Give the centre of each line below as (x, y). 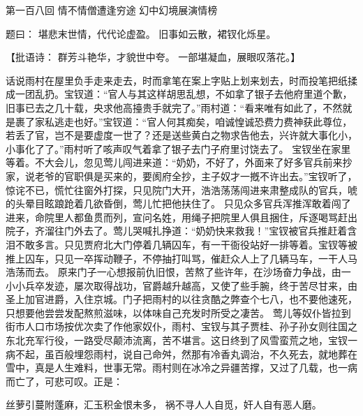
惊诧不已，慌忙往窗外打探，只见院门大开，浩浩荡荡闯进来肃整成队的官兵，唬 (181, 190)
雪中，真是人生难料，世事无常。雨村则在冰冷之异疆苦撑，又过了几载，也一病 (181, 367)
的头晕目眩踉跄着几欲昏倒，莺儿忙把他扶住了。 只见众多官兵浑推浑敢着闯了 (178, 203)
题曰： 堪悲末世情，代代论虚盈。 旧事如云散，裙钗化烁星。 (141, 33)
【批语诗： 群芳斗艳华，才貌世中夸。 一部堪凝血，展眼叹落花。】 (153, 57)
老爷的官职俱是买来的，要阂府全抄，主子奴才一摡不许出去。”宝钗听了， (196, 176)
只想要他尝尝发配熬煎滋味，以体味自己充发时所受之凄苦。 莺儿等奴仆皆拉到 (178, 312)
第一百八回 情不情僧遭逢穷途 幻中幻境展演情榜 (112, 10)
